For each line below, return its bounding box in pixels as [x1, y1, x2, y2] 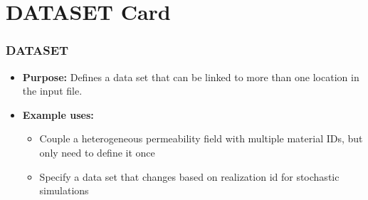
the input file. [22, 83, 83, 98]
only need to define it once [39, 144, 155, 159]
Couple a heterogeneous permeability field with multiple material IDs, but [39, 131, 363, 146]
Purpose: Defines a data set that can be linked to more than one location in [22, 69, 359, 84]
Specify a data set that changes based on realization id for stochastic [39, 169, 340, 184]
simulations [39, 183, 89, 198]
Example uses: [22, 107, 94, 122]
